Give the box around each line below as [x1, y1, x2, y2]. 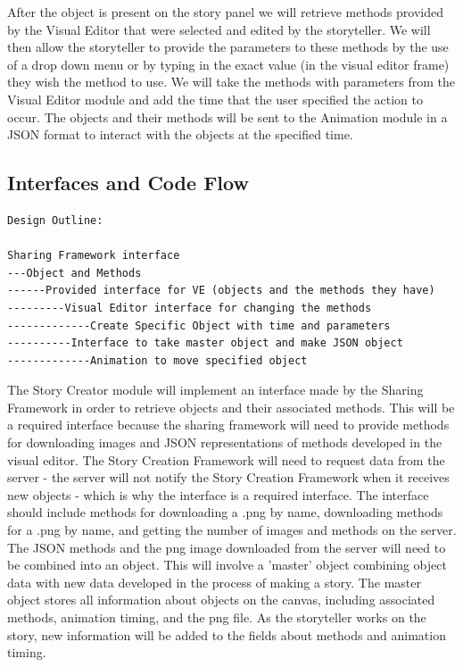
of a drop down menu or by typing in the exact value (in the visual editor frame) [7, 54, 450, 73]
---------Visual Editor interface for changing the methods [7, 301, 372, 314]
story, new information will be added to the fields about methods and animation [7, 625, 446, 644]
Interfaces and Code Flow [7, 169, 249, 196]
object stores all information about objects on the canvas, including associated [7, 590, 435, 609]
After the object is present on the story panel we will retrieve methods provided [7, 3, 443, 21]
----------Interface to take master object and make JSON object [7, 337, 403, 350]
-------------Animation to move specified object [7, 354, 308, 367]
